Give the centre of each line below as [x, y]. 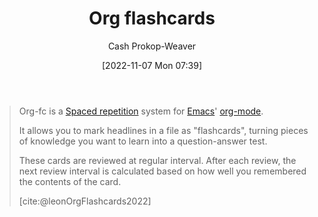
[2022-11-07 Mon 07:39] [152, 65]
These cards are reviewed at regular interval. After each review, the [157, 160]
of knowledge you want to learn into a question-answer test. [143, 141]
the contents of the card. [70, 181]
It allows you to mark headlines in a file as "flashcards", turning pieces [163, 130]
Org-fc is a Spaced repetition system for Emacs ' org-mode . [141, 111]
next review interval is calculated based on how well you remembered [162, 171]
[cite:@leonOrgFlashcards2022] [85, 201]
